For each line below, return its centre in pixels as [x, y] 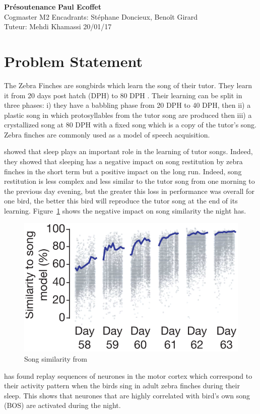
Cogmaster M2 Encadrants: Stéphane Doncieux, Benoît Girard [101, 16]
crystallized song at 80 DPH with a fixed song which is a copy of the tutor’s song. [131, 125]
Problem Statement [73, 61]
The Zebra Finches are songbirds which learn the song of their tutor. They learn [128, 85]
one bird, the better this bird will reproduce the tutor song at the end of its [121, 201]
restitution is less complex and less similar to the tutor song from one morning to [129, 181]
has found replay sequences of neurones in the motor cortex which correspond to [128, 375]
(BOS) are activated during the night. [62, 405]
